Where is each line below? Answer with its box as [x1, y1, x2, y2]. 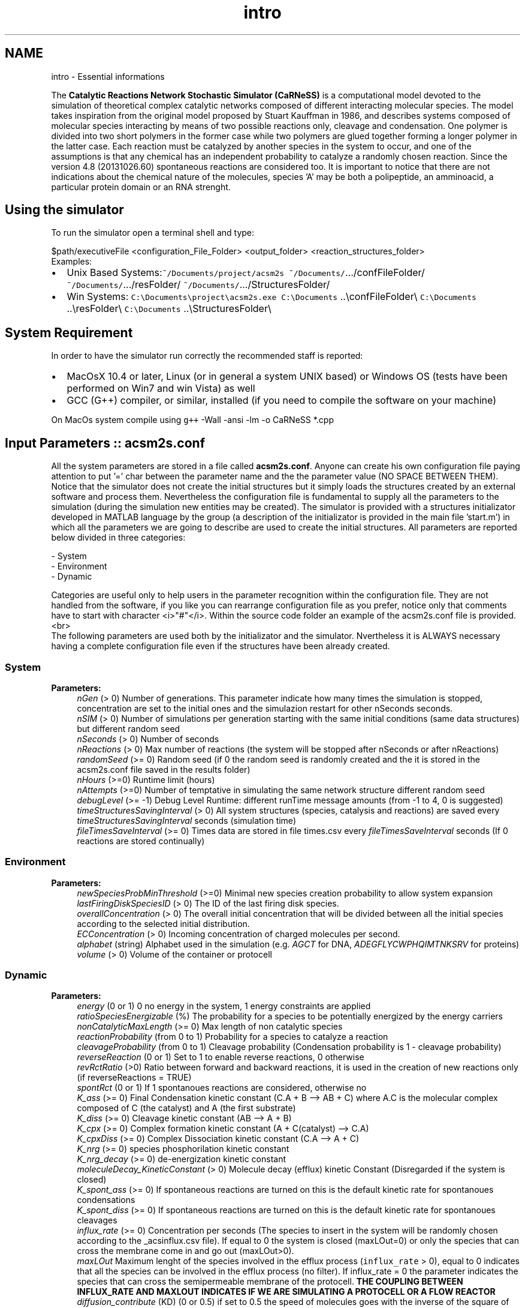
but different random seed [77, 723, 180, 734]
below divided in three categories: [51, 532, 186, 543]
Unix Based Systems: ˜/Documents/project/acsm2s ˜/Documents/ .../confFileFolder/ [67, 266, 425, 279]
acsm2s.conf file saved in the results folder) [77, 764, 251, 775]
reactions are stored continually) [77, 835, 205, 846]
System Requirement [5, 325, 133, 340]
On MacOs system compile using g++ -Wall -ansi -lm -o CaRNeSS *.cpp [51, 415, 334, 425]
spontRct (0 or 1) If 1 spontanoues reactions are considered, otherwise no [77, 1082, 367, 1093]
